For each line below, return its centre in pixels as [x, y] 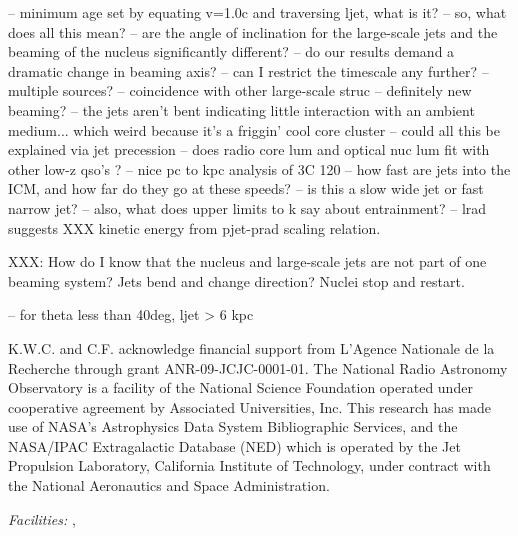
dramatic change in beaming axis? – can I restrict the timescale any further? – [248, 70]
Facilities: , [42, 518]
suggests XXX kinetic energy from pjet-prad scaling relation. [194, 227]
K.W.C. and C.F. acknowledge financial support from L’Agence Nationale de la [251, 347]
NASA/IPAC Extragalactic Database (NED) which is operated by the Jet [234, 445]
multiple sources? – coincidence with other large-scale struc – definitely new [240, 90]
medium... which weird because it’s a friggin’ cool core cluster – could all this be [254, 129]
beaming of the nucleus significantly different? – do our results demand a [231, 51]
